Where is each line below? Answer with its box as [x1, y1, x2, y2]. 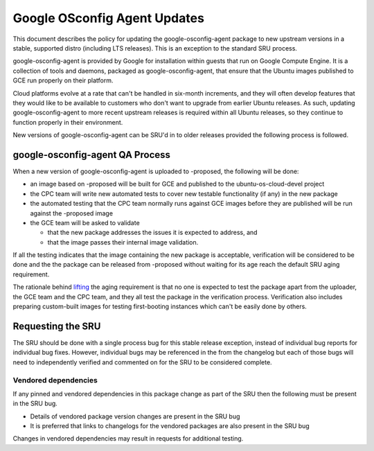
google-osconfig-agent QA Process [12, 149, 171, 161]
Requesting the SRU [12, 320, 101, 332]
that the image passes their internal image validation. [47, 238, 199, 246]
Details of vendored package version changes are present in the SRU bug [30, 412, 240, 421]
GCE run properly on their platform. [12, 76, 114, 85]
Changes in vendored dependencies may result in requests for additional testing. [12, 434, 244, 443]
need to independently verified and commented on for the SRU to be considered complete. [12, 357, 273, 366]
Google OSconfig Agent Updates [12, 10, 204, 26]
